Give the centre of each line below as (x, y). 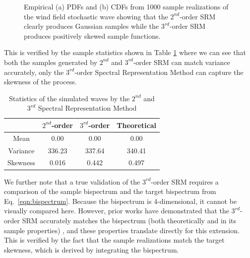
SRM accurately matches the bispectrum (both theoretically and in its (129, 220)
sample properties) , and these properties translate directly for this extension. (122, 230)
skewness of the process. (40, 82)
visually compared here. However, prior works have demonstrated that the (117, 211)
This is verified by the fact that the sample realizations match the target (114, 240)
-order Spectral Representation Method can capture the (159, 72)
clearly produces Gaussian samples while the (91, 26)
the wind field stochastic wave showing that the (96, 16)
